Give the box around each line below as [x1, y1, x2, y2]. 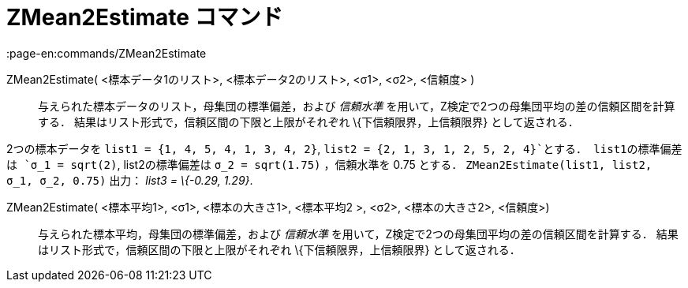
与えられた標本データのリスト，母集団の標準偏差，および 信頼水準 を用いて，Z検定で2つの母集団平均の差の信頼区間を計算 [38, 99, 675, 113]
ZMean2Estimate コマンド [6, 4, 283, 31]
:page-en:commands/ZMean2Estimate [6, 46, 207, 60]
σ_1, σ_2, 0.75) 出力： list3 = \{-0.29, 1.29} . [6, 173, 253, 187]
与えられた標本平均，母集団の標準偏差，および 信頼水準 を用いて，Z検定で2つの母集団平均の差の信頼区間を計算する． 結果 [38, 226, 679, 241]
